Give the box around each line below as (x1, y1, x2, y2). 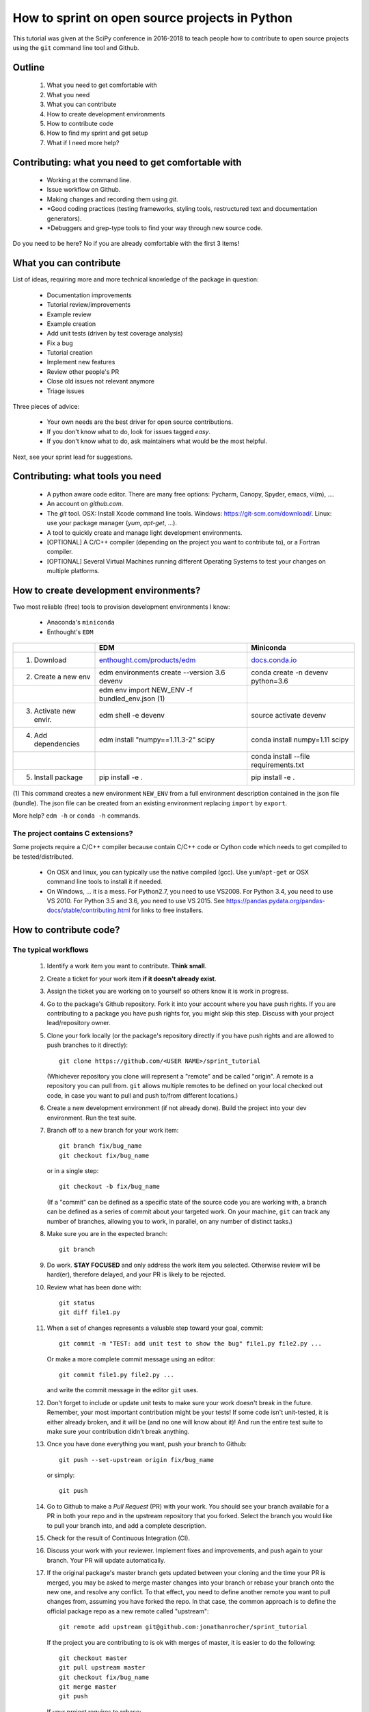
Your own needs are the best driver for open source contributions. (46, 418, 234, 426)
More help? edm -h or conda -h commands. (12, 811, 141, 820)
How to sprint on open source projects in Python (12, 10, 293, 25)
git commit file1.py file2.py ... (59, 1370, 174, 1379)
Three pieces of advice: (12, 403, 80, 411)
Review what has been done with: (46, 1283, 142, 1291)
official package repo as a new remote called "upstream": (46, 1607, 209, 1615)
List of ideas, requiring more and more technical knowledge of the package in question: (12, 275, 259, 284)
